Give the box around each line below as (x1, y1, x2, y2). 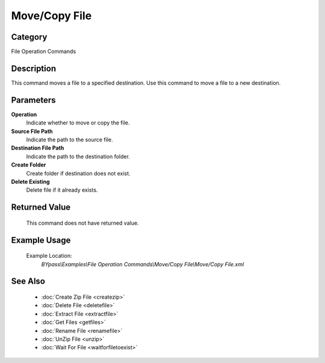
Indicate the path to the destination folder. (26, 153, 131, 160)
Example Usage (11, 235, 71, 245)
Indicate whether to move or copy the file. (26, 119, 130, 126)
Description (11, 63, 57, 73)
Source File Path (11, 127, 54, 135)
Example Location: (26, 252, 72, 260)
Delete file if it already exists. (26, 186, 98, 194)
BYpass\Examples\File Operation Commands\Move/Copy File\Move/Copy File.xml (41, 260, 244, 267)
